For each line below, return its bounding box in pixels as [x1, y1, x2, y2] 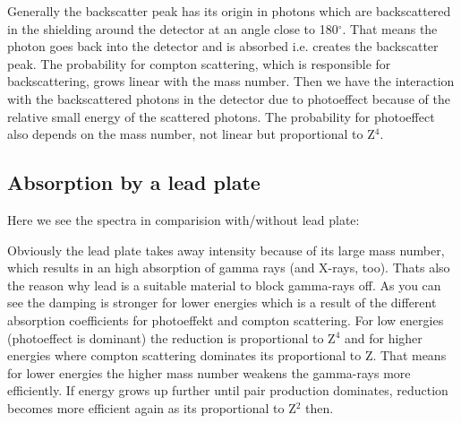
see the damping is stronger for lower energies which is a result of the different [7, 293, 437, 312]
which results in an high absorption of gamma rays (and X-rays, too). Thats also [7, 258, 450, 277]
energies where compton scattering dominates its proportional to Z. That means [7, 346, 447, 365]
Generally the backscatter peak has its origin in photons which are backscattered [7, 2, 451, 20]
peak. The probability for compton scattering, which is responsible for [7, 54, 391, 73]
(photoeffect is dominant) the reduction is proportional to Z [7, 328, 336, 347]
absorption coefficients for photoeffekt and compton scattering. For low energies [7, 310, 444, 329]
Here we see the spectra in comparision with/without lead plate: [7, 210, 360, 229]
